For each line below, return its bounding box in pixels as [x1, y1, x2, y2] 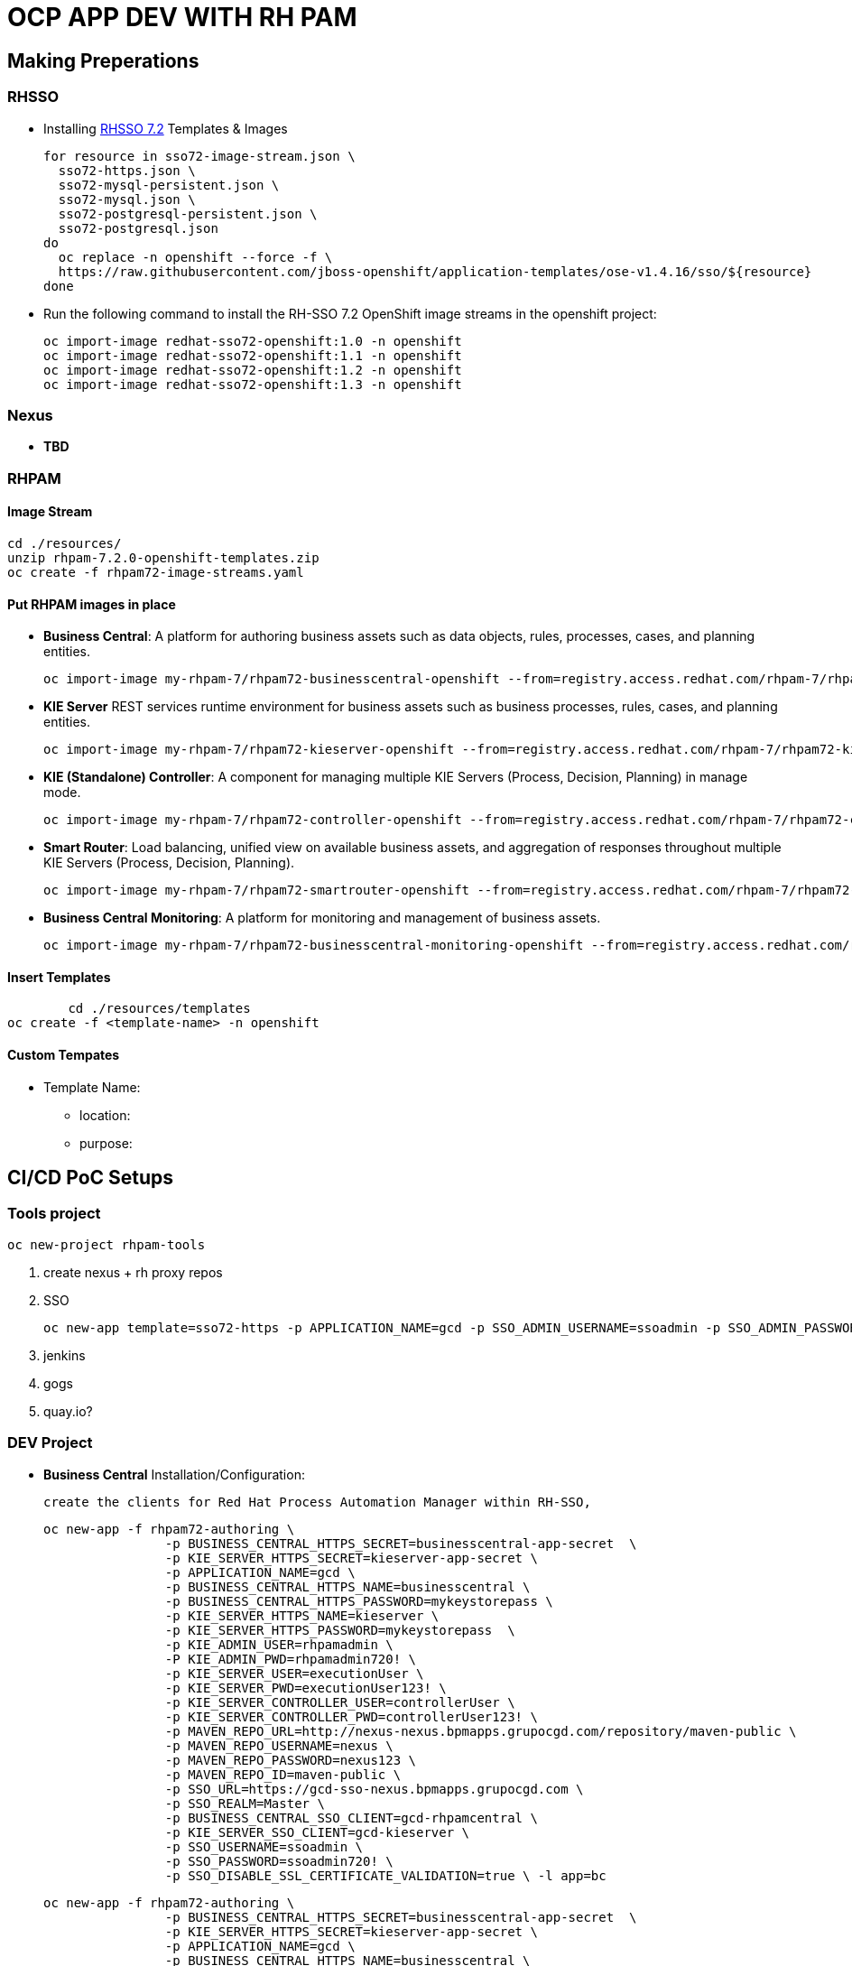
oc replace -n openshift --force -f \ [58, 249, 333, 264]
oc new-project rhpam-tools [7, 1237, 206, 1252]
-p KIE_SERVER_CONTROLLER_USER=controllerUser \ [164, 1694, 515, 1710]
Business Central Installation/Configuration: [43, 1466, 305, 1482]
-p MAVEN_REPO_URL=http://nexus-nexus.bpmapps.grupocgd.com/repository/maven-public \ [164, 1723, 797, 1739]
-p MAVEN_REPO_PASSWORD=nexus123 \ [164, 1752, 417, 1767]
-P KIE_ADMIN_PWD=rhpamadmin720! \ [164, 1651, 417, 1666]
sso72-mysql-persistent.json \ [58, 177, 280, 192]
